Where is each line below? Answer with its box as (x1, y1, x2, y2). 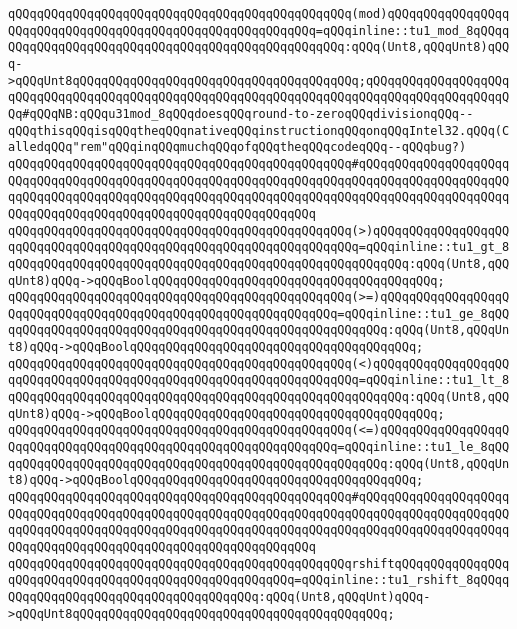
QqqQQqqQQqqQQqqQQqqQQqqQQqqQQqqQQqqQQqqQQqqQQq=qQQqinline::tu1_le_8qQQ (8, 440, 510, 455)
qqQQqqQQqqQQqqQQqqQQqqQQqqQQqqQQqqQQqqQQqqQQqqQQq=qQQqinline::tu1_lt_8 (8, 373, 510, 388)
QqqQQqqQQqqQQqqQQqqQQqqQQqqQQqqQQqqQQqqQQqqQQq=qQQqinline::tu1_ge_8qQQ (8, 306, 510, 321)
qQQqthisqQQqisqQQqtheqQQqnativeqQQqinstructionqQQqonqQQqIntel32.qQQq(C (8, 123, 510, 138)
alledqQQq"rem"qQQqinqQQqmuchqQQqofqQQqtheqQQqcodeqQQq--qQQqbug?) (8, 140, 467, 155)
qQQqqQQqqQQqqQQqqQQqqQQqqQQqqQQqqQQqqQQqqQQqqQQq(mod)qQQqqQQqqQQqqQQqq (8, 7, 510, 21)
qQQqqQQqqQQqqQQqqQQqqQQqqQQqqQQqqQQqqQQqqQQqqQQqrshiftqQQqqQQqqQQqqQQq (8, 556, 510, 571)
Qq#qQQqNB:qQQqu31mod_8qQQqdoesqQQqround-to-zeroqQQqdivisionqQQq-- (8, 106, 474, 121)
